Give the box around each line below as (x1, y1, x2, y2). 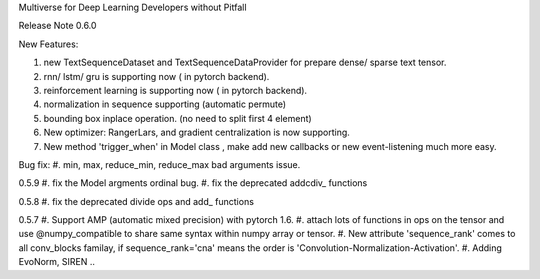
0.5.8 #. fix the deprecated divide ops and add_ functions (18, 195, 255, 207)
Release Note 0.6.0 (18, 20, 97, 32)
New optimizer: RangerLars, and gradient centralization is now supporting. (43, 126, 350, 139)
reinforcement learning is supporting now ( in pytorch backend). (43, 84, 308, 96)
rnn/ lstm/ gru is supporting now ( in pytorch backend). (43, 70, 270, 82)
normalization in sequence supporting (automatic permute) (43, 98, 287, 110)
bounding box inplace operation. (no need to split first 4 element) (43, 112, 312, 124)
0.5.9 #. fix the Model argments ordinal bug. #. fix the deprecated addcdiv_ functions (18, 177, 368, 189)
